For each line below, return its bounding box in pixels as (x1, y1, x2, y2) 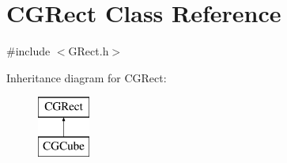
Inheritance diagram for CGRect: (6, 69, 167, 85)
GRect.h (68, 43, 109, 59)
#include (6, 43, 51, 59)
